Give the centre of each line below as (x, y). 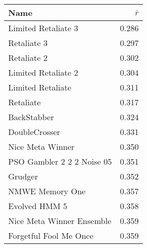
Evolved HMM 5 (38, 206)
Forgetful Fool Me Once (51, 235)
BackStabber (31, 117)
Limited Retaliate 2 (43, 72)
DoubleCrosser (34, 132)
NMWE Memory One (47, 191)
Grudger (23, 176)
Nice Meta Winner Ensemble (60, 221)
